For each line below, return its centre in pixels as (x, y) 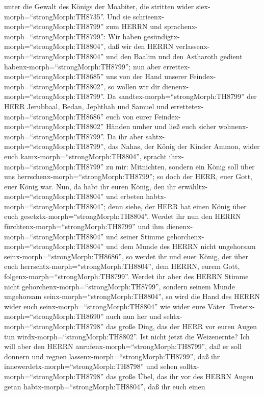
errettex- (177, 66)
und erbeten (125, 196)
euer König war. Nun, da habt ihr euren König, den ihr (90, 186)
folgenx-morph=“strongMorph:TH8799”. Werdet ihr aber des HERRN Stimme (126, 276)
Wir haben (125, 36)
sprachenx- (181, 26)
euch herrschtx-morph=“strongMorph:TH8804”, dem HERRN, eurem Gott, (122, 266)
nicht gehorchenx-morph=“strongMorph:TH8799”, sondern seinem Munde (120, 286)
